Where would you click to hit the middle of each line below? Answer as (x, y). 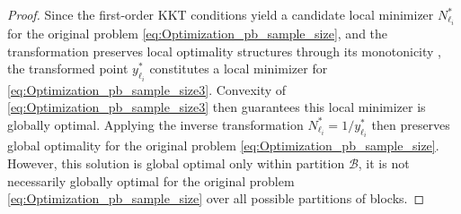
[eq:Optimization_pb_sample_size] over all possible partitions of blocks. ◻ (216, 198)
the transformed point (68, 68)
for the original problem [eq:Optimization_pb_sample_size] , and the (198, 34)
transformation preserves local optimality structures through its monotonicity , (224, 51)
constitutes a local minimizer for (239, 68)
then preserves (411, 124)
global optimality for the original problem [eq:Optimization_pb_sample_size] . (223, 146)
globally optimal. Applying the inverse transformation (155, 124)
